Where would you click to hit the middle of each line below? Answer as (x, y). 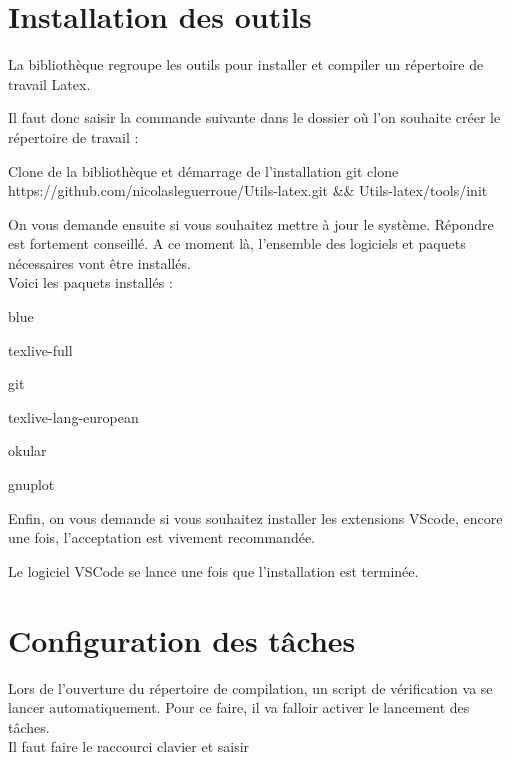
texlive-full (40, 349)
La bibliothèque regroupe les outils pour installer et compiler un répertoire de (246, 64)
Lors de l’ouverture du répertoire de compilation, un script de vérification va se (250, 687)
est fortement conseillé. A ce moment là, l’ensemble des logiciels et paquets (237, 243)
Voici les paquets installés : (90, 282)
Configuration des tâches (182, 639)
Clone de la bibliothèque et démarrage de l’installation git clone (203, 170)
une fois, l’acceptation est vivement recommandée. (161, 537)
